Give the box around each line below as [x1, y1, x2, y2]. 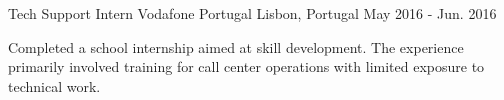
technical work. [8, 75, 101, 96]
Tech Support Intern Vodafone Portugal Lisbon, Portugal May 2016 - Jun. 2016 [8, 3, 497, 23]
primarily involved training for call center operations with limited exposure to [8, 56, 485, 77]
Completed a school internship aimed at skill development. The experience [8, 36, 464, 57]
